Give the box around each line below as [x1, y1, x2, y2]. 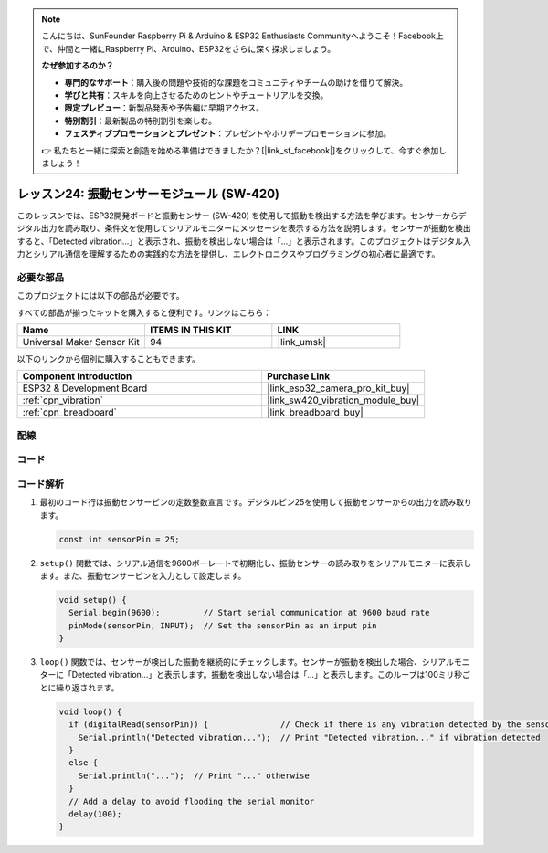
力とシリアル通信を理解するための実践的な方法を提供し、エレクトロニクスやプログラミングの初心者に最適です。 [16, 247, 440, 259]
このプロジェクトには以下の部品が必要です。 [16, 290, 184, 301]
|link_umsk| [277, 335, 326, 348]
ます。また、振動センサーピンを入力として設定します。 [39, 570, 247, 581]
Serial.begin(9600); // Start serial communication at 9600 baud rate [68, 607, 430, 618]
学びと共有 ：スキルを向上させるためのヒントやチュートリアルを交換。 [64, 90, 329, 100]
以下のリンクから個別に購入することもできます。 [16, 353, 201, 364]
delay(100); [68, 808, 122, 819]
